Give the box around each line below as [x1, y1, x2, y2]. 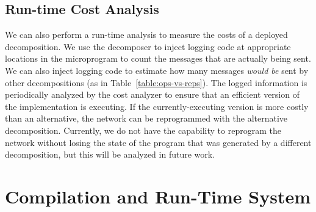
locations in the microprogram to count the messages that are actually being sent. [5, 52, 311, 65]
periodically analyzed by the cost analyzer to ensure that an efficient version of [5, 88, 300, 101]
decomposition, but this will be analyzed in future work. [5, 148, 215, 161]
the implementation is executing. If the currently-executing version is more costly [5, 100, 309, 112]
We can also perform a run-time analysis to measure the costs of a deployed [5, 28, 288, 41]
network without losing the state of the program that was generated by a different [5, 136, 312, 148]
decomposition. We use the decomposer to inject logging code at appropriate [5, 40, 291, 53]
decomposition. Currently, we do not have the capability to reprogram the [5, 123, 281, 136]
